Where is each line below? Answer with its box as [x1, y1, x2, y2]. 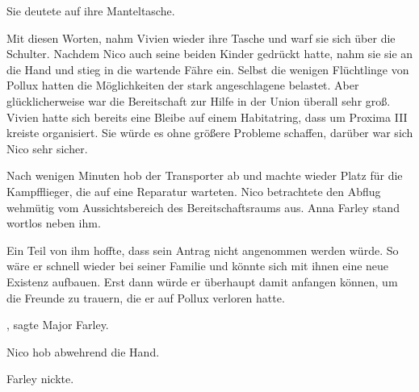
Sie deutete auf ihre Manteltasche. [6, 2, 175, 19]
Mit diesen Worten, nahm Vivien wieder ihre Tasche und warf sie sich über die [6, 29, 396, 46]
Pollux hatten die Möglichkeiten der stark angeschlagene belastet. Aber [6, 77, 359, 94]
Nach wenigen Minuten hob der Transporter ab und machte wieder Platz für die [6, 167, 403, 184]
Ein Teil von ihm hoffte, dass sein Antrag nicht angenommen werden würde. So [6, 241, 399, 258]
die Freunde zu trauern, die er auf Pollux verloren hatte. [6, 289, 285, 306]
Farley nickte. [6, 370, 74, 387]
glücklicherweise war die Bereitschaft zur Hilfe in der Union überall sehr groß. [6, 92, 391, 109]
